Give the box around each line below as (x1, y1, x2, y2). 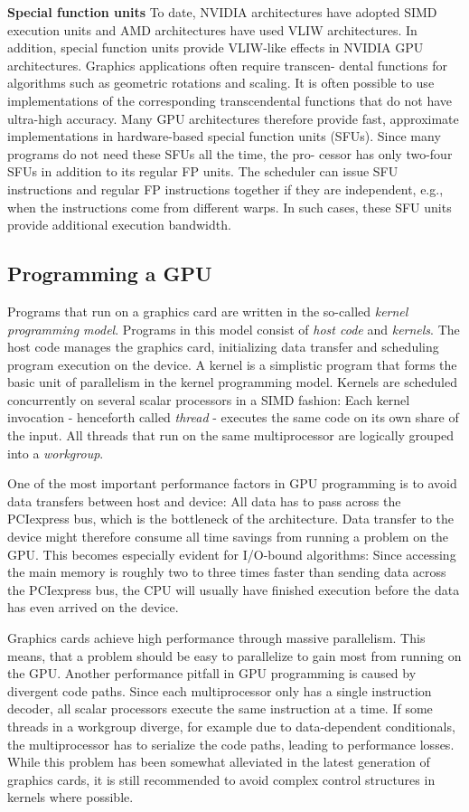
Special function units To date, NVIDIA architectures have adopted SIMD (7, 3, 437, 21)
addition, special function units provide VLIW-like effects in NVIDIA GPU (7, 38, 424, 57)
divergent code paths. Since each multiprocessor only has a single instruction (7, 681, 432, 700)
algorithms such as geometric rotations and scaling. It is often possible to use (7, 73, 435, 92)
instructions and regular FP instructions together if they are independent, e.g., (7, 179, 444, 198)
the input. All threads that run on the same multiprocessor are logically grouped (7, 426, 455, 445)
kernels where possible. (7, 788, 134, 807)
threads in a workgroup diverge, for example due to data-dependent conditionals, (7, 716, 455, 735)
